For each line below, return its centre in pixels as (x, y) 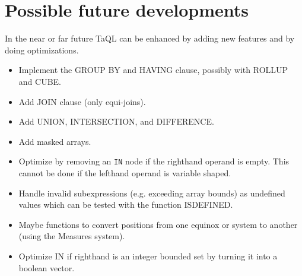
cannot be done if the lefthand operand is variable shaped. (125, 172)
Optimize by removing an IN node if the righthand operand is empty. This (154, 161)
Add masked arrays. (55, 141)
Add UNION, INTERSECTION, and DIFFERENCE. (116, 121)
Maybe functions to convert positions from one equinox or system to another (158, 224)
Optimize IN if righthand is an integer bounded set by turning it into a (148, 256)
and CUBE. (40, 81)
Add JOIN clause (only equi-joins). (82, 101)
